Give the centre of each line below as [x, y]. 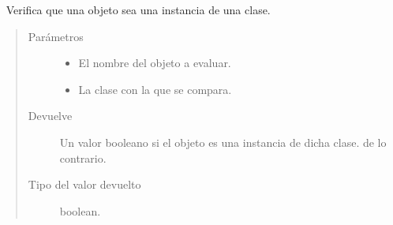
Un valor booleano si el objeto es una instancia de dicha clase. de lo [223, 142]
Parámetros [56, 36]
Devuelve [50, 116]
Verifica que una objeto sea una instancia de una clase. [138, 9]
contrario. [83, 157]
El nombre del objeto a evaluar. [155, 63]
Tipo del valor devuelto [84, 184]
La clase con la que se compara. [155, 89]
